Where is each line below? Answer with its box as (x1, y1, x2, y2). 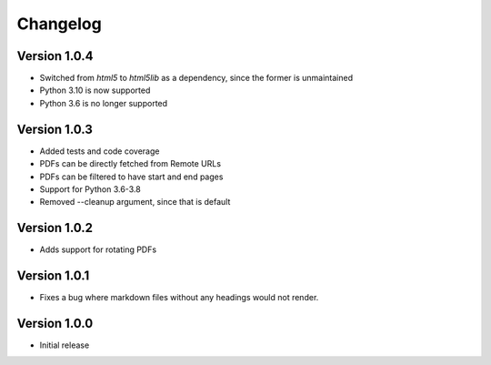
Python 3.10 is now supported (39, 85, 151, 96)
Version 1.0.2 (16, 220, 94, 236)
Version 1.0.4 (16, 48, 95, 64)
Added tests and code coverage (39, 146, 160, 157)
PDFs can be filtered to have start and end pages (39, 171, 224, 182)
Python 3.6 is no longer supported (39, 97, 168, 108)
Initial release (39, 340, 90, 350)
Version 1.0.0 (16, 315, 94, 331)
